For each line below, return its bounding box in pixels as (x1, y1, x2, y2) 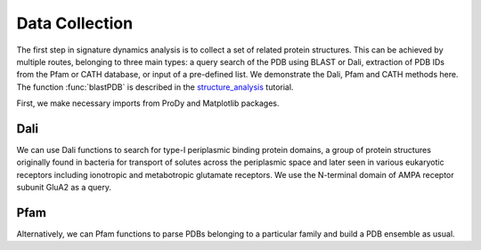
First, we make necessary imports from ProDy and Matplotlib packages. (16, 98, 280, 109)
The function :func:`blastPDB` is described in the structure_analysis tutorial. (16, 81, 294, 93)
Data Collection (16, 13, 134, 33)
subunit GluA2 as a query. (16, 182, 111, 193)
